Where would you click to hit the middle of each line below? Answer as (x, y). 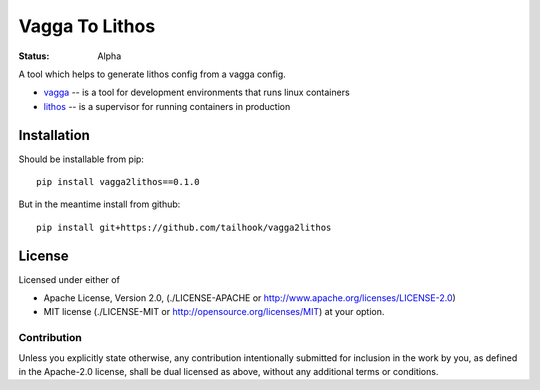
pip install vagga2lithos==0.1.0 (118, 182)
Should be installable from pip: (81, 159)
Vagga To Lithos (87, 26)
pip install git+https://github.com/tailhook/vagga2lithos (184, 227)
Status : (34, 56)
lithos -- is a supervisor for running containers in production (167, 106)
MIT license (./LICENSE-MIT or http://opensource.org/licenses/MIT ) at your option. (214, 312)
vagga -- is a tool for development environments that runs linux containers (196, 92)
